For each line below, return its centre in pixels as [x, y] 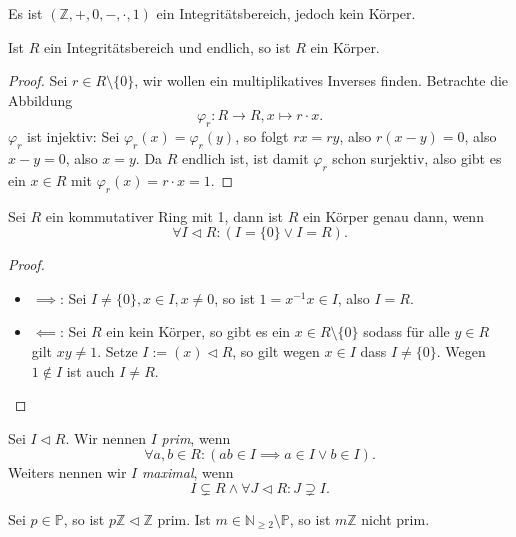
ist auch [90, 370]
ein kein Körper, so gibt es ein [198, 331]
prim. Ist [184, 518]
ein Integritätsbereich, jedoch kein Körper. [286, 13]
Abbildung [40, 99]
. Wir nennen [106, 437]
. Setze [117, 350]
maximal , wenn [187, 472]
